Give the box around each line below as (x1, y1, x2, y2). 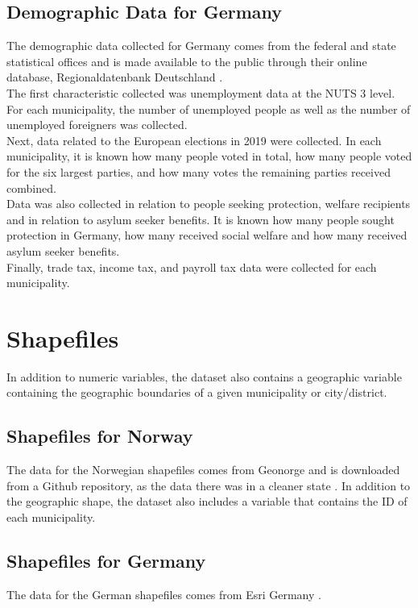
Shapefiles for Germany (6, 548, 206, 573)
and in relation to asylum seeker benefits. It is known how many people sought (6, 210, 395, 227)
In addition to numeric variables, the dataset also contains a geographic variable (6, 368, 402, 385)
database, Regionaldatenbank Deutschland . (6, 69, 223, 85)
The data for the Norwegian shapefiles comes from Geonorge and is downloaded (6, 461, 400, 478)
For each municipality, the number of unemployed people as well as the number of (6, 100, 411, 117)
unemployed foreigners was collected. (6, 116, 188, 133)
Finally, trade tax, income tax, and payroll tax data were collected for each (6, 258, 377, 275)
